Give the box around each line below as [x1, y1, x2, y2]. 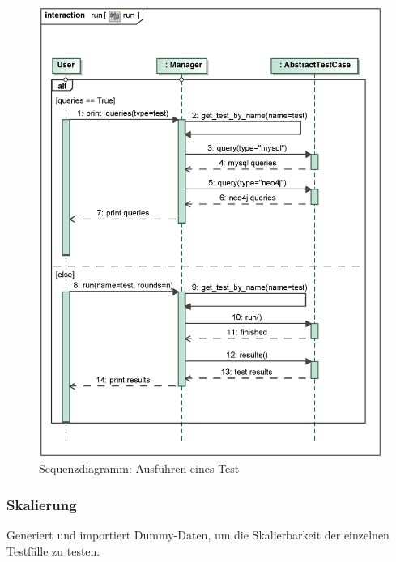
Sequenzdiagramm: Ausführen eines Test [39, 460, 240, 477]
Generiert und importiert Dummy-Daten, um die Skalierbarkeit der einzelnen [6, 526, 390, 543]
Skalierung [6, 494, 77, 514]
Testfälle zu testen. [6, 542, 100, 559]
